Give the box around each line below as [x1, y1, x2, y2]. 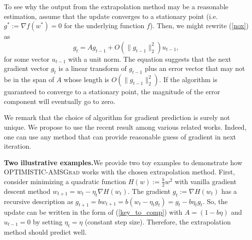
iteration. [4, 141, 32, 151]
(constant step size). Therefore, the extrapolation [84, 216, 231, 226]
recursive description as [4, 196, 73, 206]
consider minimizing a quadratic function [4, 176, 126, 186]
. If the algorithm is [159, 74, 218, 85]
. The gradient [128, 186, 170, 196]
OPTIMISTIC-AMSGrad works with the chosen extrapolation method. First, [4, 167, 235, 177]
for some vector [4, 53, 50, 64]
